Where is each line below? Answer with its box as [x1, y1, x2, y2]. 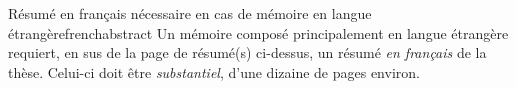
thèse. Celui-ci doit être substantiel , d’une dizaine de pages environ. [8, 61, 420, 82]
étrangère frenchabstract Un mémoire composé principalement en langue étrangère [8, 22, 509, 43]
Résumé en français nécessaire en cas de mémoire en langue [8, 3, 372, 23]
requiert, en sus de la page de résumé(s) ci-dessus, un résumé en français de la [8, 42, 487, 63]
